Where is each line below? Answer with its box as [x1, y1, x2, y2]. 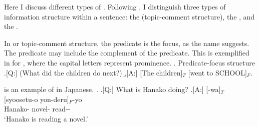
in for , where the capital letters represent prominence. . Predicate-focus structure [4, 57, 255, 67]
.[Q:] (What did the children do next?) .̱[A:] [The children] [4, 67, 183, 77]
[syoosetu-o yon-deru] [4, 93, 69, 104]
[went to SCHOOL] [188, 67, 247, 77]
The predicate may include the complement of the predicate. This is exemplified [4, 47, 249, 58]
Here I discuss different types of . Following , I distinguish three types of [4, 1, 226, 11]
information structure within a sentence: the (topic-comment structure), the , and [4, 11, 255, 21]
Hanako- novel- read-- [4, 103, 71, 114]
